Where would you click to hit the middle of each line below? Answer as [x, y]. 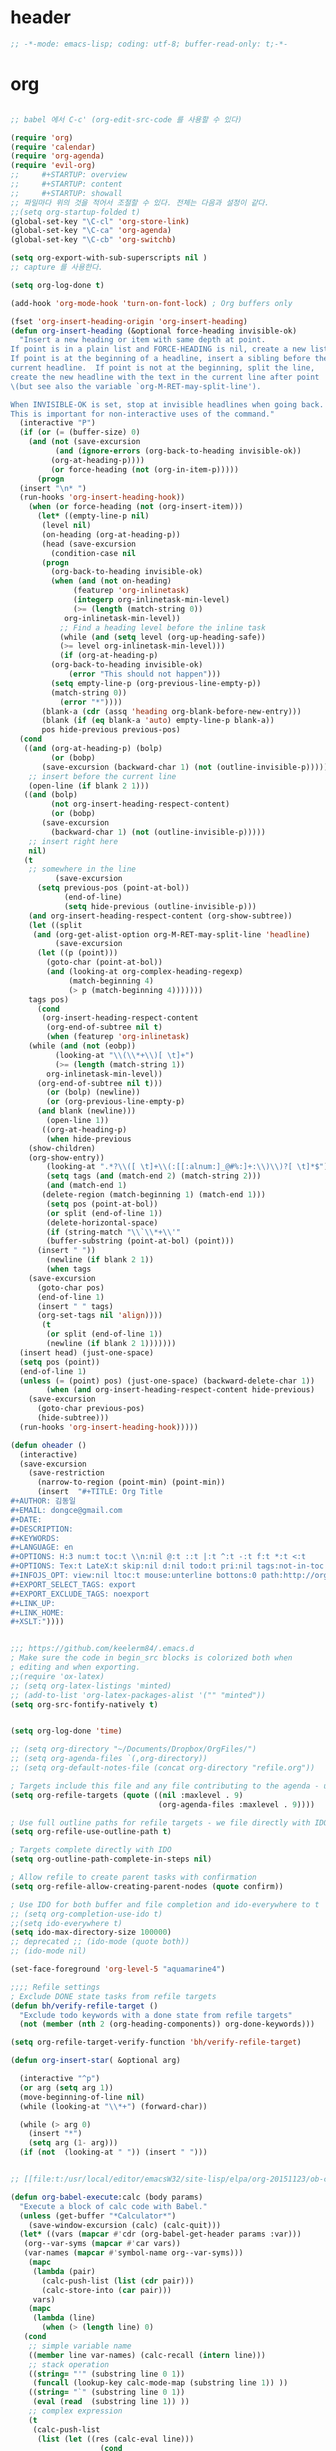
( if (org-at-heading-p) [109, 656]
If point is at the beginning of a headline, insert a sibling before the [169, 359]
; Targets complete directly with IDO [91, 1850]
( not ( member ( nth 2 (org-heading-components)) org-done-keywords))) [167, 2024]
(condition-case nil [93, 553]
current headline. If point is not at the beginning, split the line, [162, 368]
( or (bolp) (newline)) [93, 1092]
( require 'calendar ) [53, 147]
